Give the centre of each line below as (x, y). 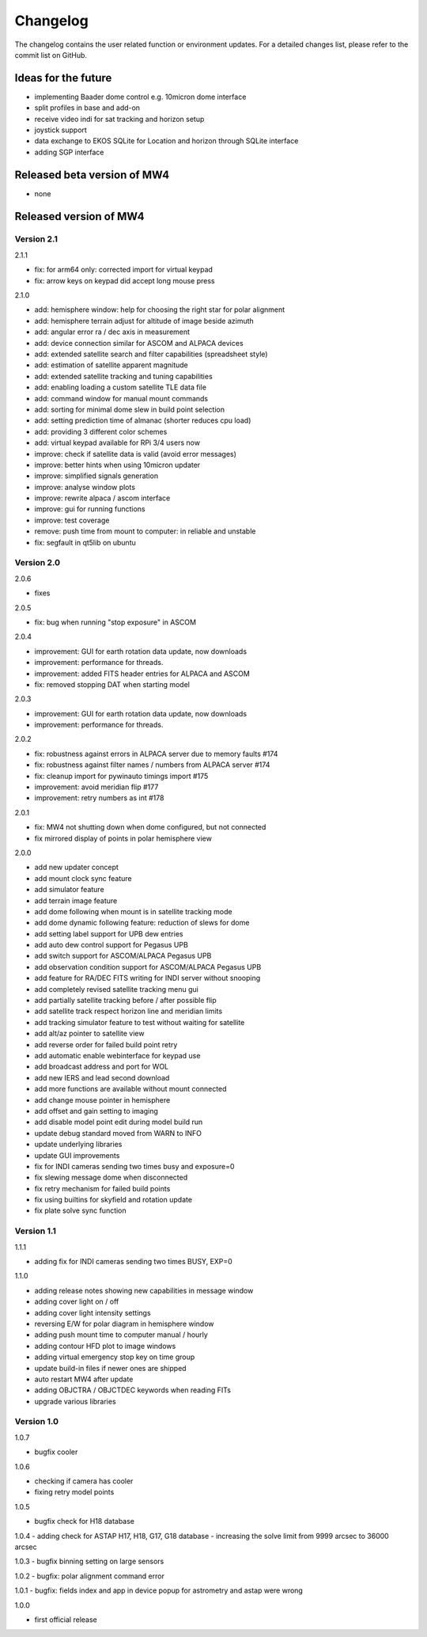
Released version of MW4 (79, 216)
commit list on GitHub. (51, 55)
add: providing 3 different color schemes (101, 431)
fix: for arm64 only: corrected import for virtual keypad (124, 270)
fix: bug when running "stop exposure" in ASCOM (115, 622)
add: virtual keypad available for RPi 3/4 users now (117, 442)
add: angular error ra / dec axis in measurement (112, 332)
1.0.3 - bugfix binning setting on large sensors (89, 1561)
